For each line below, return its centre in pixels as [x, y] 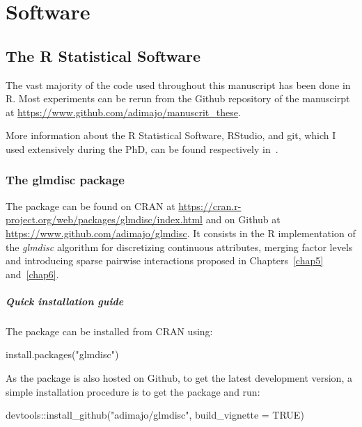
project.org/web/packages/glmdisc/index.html [104, 219]
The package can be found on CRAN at [90, 206]
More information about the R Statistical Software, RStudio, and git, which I [171, 135]
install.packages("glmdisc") [62, 354]
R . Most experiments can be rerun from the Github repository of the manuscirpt [178, 98]
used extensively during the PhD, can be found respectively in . [142, 148]
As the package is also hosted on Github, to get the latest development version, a [179, 378]
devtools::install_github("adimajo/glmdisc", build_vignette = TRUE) [155, 415]
